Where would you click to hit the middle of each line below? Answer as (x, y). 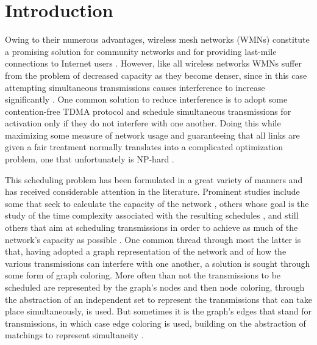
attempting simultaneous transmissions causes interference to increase (135, 87)
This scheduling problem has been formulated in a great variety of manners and (154, 179)
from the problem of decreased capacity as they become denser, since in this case (156, 75)
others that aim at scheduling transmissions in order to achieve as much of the (151, 227)
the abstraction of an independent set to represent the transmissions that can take (158, 299)
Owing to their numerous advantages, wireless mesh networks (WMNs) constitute (157, 39)
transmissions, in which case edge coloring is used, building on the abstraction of (155, 323)
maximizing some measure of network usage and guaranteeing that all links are (152, 135)
